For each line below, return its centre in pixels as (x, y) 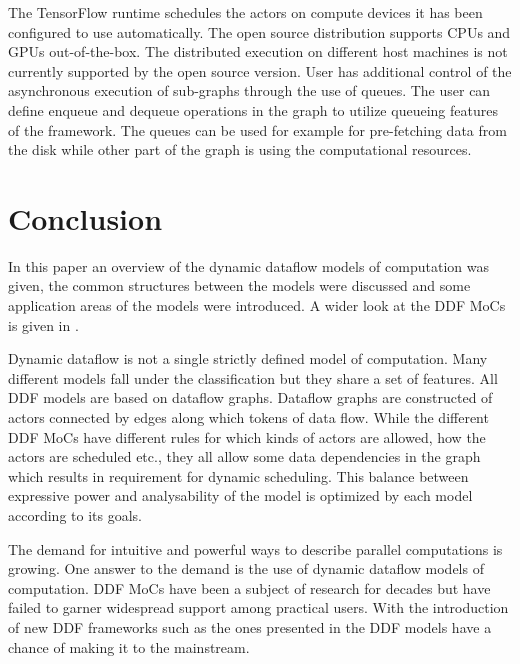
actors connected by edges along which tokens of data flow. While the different (248, 417)
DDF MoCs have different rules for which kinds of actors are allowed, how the (247, 436)
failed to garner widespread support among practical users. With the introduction (258, 607)
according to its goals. (75, 515)
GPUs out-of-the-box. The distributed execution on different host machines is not (258, 51)
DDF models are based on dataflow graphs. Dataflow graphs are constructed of (250, 397)
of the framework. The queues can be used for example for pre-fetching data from (257, 129)
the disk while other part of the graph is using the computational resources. (240, 149)
